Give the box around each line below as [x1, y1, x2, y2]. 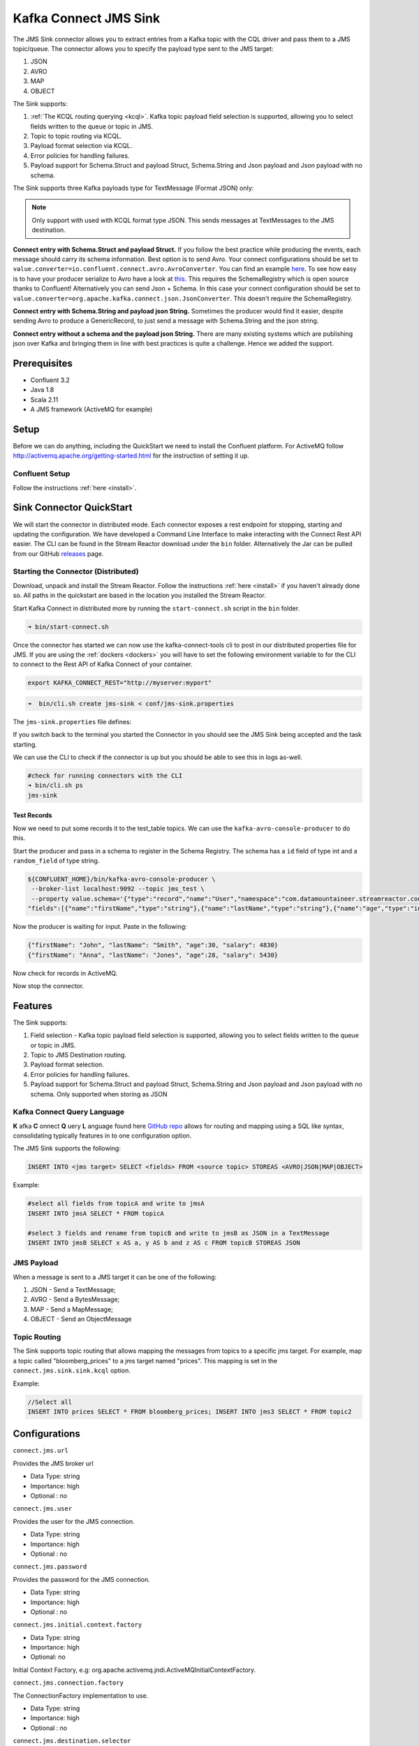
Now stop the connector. [13, 981, 84, 990]
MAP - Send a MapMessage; [30, 1305, 113, 1313]
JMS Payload [13, 1258, 59, 1268]
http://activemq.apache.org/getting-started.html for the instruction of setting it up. [13, 451, 249, 460]
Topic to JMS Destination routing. [30, 1050, 127, 1059]
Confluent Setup [13, 469, 71, 478]
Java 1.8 [30, 386, 54, 394]
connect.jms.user [13, 1505, 73, 1513]
